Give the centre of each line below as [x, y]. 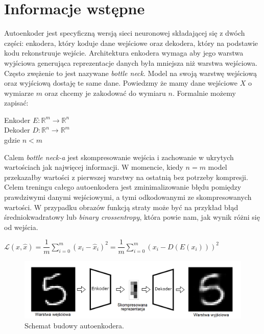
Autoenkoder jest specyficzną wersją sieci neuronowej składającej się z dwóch [125, 33]
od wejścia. [21, 227]
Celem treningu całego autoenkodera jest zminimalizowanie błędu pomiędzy [123, 187]
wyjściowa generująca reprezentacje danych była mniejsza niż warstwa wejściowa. [131, 62]
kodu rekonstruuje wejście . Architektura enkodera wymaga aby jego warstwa [124, 53]
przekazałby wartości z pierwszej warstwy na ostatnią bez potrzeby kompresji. [126, 177]
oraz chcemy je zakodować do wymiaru [105, 93]
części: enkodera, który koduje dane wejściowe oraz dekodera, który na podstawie [131, 43]
